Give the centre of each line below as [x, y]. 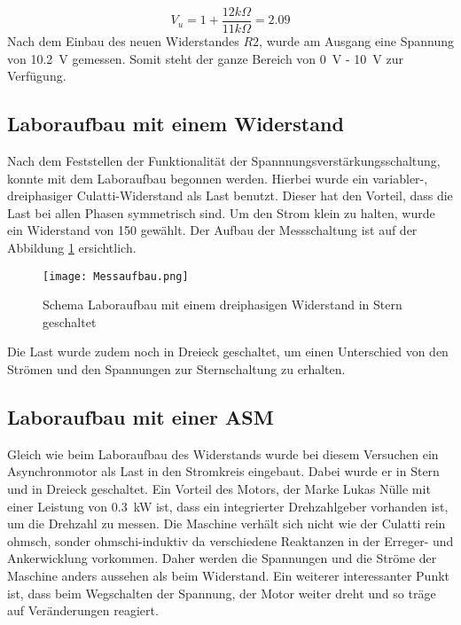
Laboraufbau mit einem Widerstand [176, 124]
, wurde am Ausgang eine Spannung [356, 41]
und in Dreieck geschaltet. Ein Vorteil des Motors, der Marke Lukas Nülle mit [219, 489]
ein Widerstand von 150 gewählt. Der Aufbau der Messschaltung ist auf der [212, 230]
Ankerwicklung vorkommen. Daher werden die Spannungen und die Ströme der [222, 558]
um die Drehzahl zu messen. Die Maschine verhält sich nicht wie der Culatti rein [227, 523]
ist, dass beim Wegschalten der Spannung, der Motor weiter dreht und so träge [222, 593]
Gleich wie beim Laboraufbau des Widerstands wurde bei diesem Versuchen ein [223, 453]
